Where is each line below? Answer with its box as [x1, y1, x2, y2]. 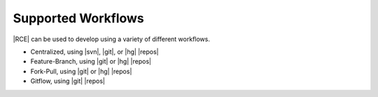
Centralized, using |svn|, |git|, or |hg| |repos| [30, 47, 159, 56]
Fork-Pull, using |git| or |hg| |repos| [30, 67, 132, 75]
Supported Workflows [13, 10, 145, 26]
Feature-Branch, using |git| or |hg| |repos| [30, 57, 152, 66]
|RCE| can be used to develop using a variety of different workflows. [13, 35, 210, 43]
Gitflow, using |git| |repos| [30, 77, 105, 85]
